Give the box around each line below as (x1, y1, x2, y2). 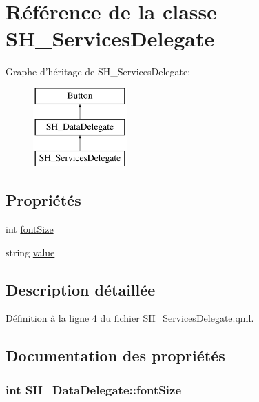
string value (6, 245, 55, 259)
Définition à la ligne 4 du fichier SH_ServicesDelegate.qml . (6, 311, 254, 325)
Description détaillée (6, 278, 156, 300)
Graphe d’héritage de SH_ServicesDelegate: (6, 64, 191, 79)
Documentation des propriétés (6, 345, 225, 366)
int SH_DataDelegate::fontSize (6, 381, 182, 398)
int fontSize (6, 222, 54, 236)
